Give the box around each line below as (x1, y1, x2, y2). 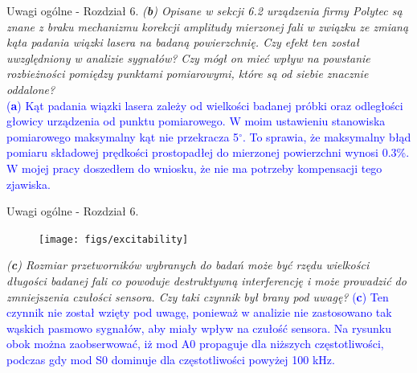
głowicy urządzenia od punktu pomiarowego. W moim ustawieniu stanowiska (6, 113, 386, 129)
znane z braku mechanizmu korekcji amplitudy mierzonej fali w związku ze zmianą (6, 18, 409, 35)
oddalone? (6, 80, 55, 97)
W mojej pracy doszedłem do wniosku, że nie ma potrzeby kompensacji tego (6, 159, 382, 176)
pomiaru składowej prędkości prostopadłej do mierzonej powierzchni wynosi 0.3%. (6, 144, 410, 161)
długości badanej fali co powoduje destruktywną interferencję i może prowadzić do (6, 272, 407, 289)
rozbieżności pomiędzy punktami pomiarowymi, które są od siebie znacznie (6, 65, 369, 82)
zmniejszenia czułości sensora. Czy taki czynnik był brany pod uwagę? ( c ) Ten (6, 288, 389, 305)
